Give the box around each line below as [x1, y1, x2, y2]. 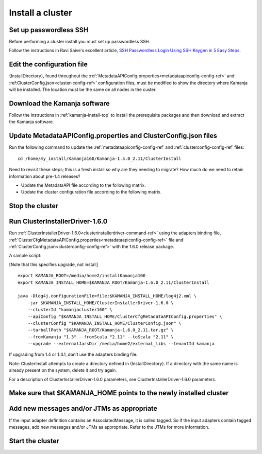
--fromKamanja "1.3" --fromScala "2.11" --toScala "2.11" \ [27, 334, 174, 340]
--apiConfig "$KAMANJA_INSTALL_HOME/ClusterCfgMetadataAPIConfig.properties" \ [27, 314, 223, 319]
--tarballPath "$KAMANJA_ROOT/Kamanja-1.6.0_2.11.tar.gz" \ [27, 327, 174, 333]
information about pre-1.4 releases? [9, 173, 81, 179]
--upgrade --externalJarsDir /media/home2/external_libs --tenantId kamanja [27, 341, 215, 347]
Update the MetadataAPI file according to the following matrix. [21, 182, 146, 188]
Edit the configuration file [9, 60, 88, 69]
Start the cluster [9, 437, 60, 445]
